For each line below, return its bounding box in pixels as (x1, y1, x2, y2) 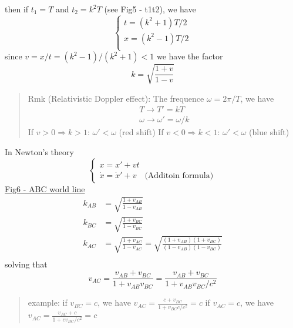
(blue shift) (249, 126, 289, 138)
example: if (28, 296, 68, 309)
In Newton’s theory (5, 145, 74, 158)
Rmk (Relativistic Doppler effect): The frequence (28, 92, 204, 104)
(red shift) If (119, 126, 164, 138)
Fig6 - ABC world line (5, 182, 85, 195)
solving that (5, 257, 48, 270)
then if (5, 3, 29, 15)
